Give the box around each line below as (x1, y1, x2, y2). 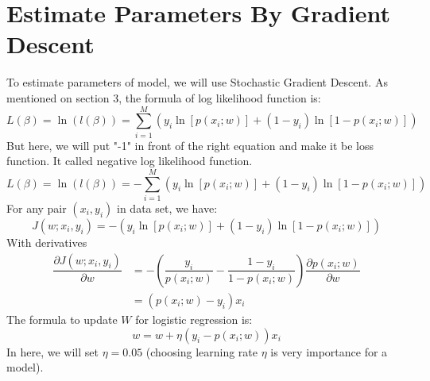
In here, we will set (6, 343, 99, 360)
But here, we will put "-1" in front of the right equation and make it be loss (6, 137, 374, 153)
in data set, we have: (117, 199, 218, 216)
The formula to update (6, 311, 118, 328)
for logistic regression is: (135, 311, 253, 328)
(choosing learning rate (145, 343, 258, 360)
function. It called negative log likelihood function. (6, 152, 253, 169)
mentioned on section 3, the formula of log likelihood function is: (6, 89, 321, 106)
